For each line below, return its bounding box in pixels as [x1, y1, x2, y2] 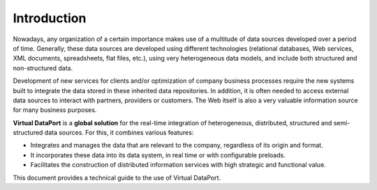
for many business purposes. [13, 106, 97, 114]
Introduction [13, 10, 87, 26]
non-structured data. [13, 63, 73, 72]
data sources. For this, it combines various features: [44, 129, 194, 137]
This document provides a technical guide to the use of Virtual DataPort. [13, 173, 221, 182]
